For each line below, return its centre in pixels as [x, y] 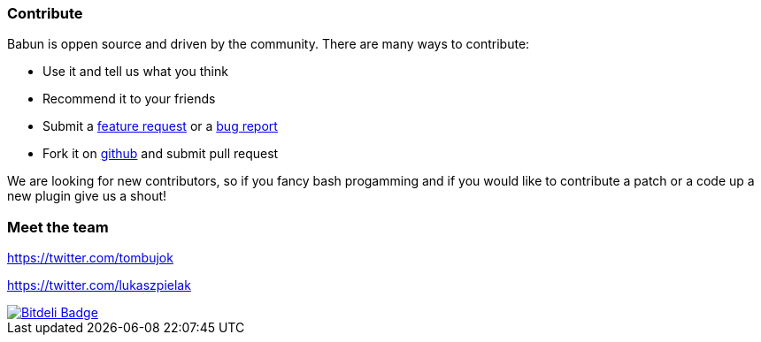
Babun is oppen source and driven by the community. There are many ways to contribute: [269, 44]
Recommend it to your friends [129, 99]
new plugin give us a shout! [87, 196]
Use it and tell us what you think [135, 72]
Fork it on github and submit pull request [161, 154]
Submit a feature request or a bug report [160, 126]
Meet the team [58, 227]
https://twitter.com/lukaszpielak [99, 285]
